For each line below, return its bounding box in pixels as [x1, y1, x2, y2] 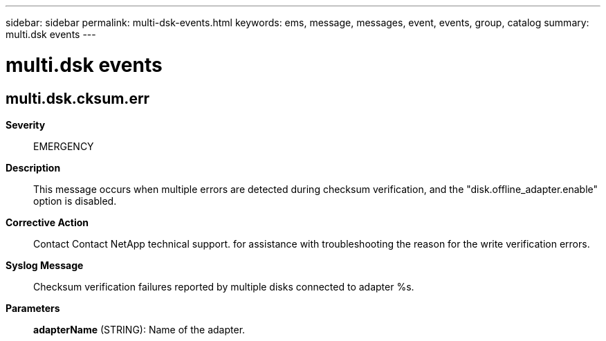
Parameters [6, 302, 60, 314]
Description [6, 161, 61, 174]
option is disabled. [33, 194, 117, 207]
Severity [6, 118, 46, 131]
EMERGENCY [33, 140, 94, 152]
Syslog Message [6, 259, 84, 271]
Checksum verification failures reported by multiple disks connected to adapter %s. [33, 280, 414, 293]
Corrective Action [6, 216, 89, 228]
